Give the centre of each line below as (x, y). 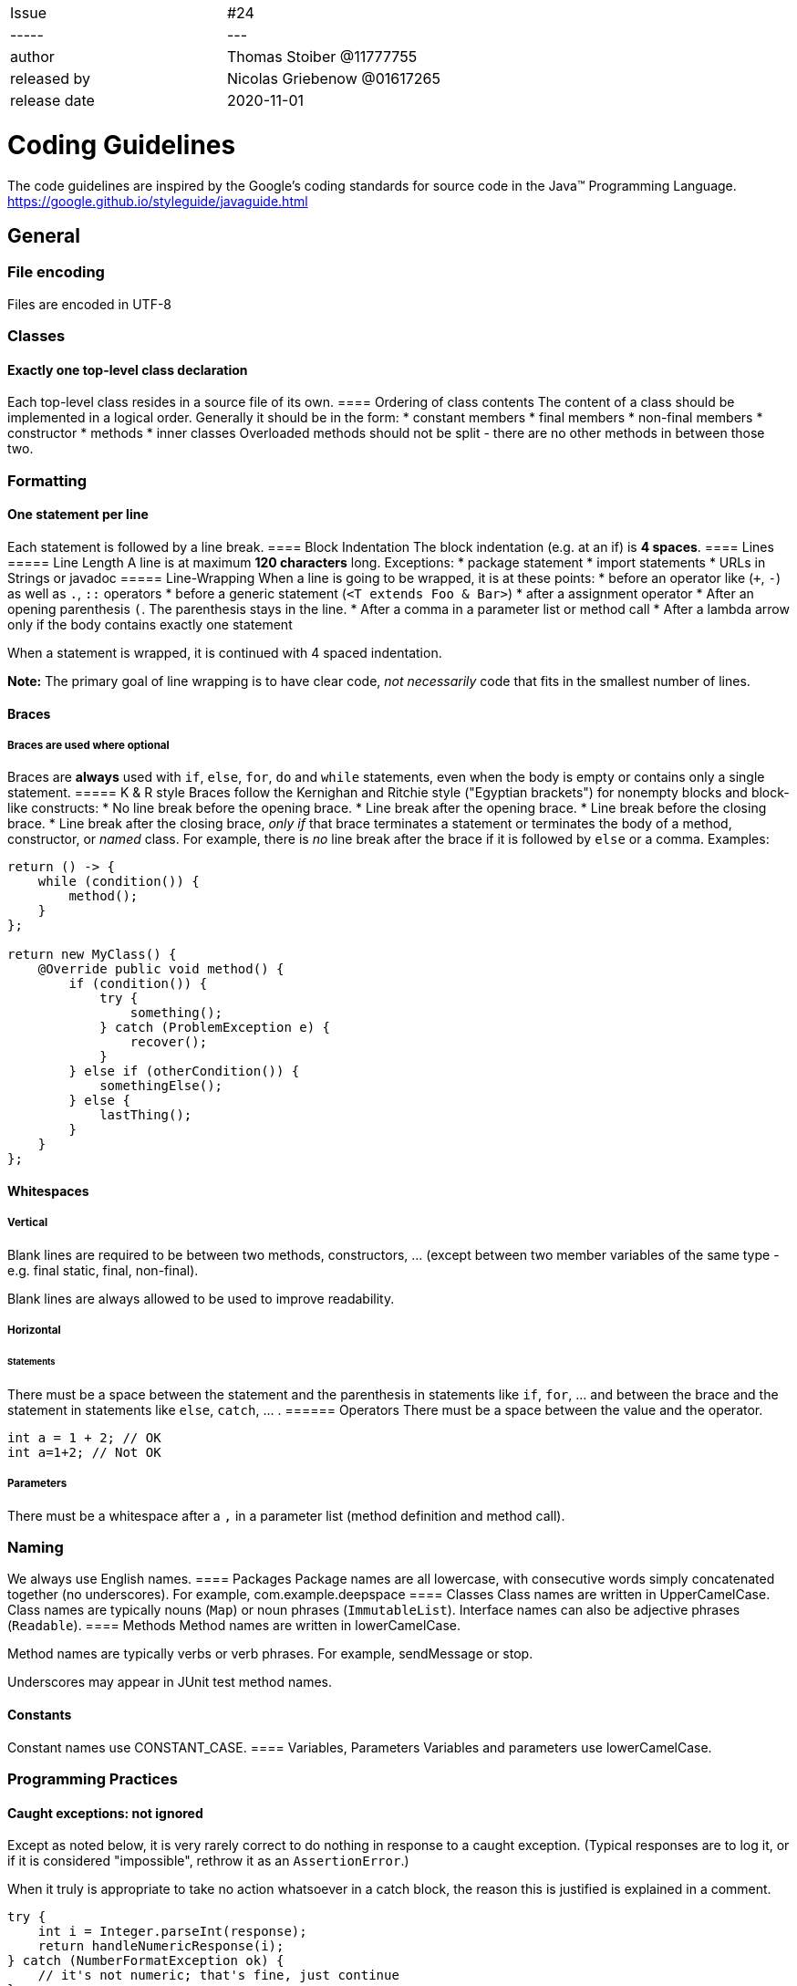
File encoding (56, 272)
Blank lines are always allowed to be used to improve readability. (201, 1298)
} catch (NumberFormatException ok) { (146, 1961)
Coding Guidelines (122, 145)
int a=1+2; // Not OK (84, 1452)
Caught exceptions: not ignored (105, 1813)
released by (50, 78)
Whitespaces (48, 1191)
